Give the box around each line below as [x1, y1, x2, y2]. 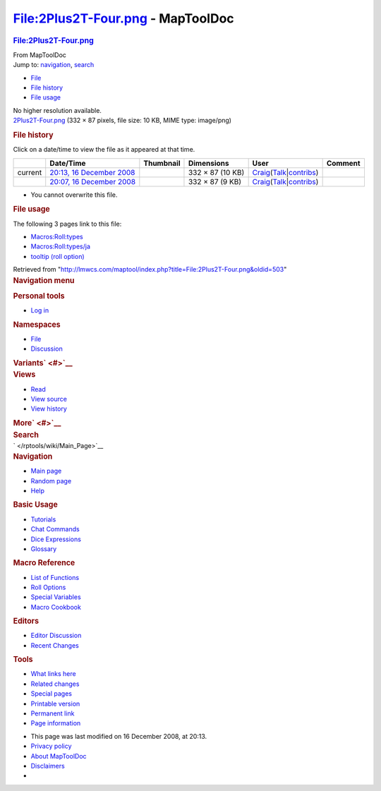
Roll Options [30, 583, 66, 591]
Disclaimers [30, 761, 65, 770]
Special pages [30, 689, 73, 698]
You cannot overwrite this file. [30, 191, 118, 199]
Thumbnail [143, 158, 181, 168]
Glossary [30, 544, 57, 553]
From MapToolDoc [13, 50, 67, 59]
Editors [13, 616, 39, 626]
